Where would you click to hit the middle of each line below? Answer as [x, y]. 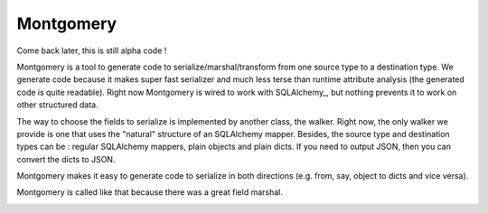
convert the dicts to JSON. [66, 159]
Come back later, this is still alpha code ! [92, 51]
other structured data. [57, 105]
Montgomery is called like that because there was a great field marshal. [150, 192]
